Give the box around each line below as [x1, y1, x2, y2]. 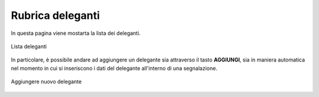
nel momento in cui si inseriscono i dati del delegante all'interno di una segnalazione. [11, 64, 218, 72]
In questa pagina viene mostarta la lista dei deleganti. [11, 30, 141, 37]
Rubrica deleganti [11, 9, 100, 22]
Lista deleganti [11, 43, 47, 50]
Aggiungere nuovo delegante [11, 78, 82, 85]
